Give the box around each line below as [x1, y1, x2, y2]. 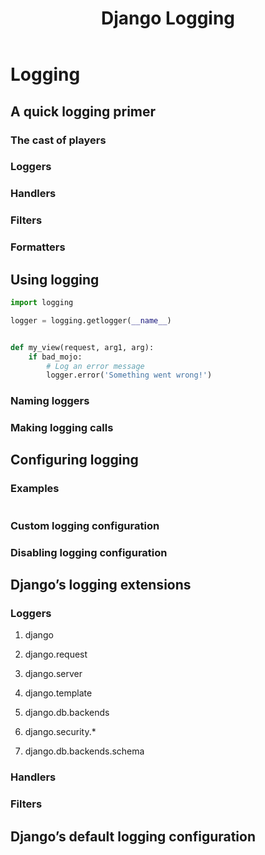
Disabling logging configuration [10, 545, 168, 559]
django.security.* [24, 726, 97, 738]
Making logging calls [10, 421, 114, 435]
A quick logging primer [10, 103, 157, 120]
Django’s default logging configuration [10, 828, 257, 845]
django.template [24, 687, 93, 699]
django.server [24, 668, 83, 680]
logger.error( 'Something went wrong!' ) [46, 370, 213, 381]
